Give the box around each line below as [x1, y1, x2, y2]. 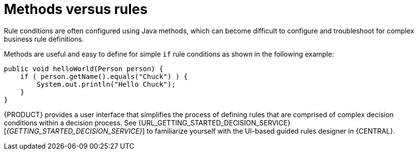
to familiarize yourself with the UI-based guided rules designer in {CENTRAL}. [146, 126, 395, 135]
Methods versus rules [4, 1, 148, 17]
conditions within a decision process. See [4, 118, 137, 127]
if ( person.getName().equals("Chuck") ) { [20, 72, 188, 80]
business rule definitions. [4, 34, 84, 43]
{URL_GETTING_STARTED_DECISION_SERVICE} [138, 118, 290, 127]
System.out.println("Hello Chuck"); [36, 80, 176, 88]
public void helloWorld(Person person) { [4, 64, 163, 73]
